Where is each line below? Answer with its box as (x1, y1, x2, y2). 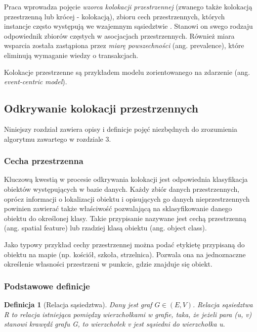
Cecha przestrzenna (4, 155, 84, 167)
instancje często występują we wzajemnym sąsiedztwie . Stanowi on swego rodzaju (4, 21, 253, 31)
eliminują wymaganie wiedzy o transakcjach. (4, 50, 138, 60)
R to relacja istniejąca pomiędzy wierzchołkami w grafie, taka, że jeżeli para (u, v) (4, 309, 252, 319)
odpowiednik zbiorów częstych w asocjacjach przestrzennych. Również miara (4, 30, 235, 41)
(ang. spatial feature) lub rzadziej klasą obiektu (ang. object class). (4, 222, 207, 233)
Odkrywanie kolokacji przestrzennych (4, 101, 199, 116)
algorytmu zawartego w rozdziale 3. (4, 133, 111, 144)
